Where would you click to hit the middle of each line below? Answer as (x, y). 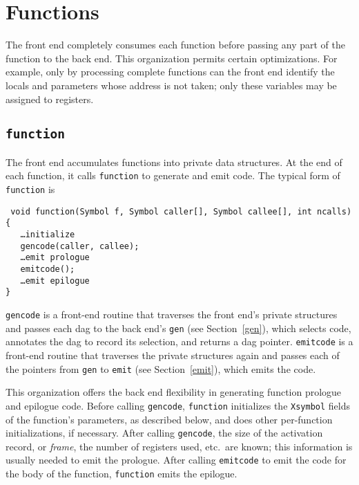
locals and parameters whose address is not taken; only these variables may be (171, 85)
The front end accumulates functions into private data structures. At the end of (174, 162)
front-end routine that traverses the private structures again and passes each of (173, 355)
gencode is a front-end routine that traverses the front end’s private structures (172, 314)
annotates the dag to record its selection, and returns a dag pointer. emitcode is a (179, 341)
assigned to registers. (50, 99)
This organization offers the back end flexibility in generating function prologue (174, 392)
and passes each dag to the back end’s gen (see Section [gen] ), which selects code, (178, 328)
